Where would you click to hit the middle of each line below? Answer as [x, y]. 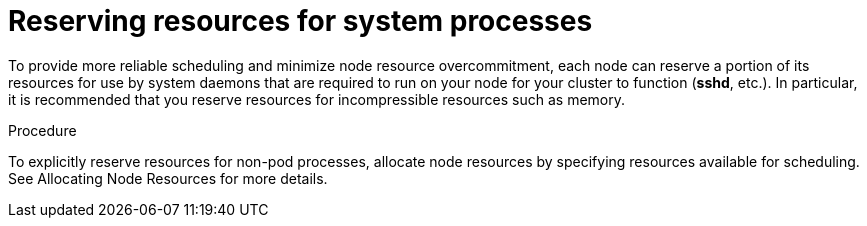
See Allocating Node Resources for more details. [168, 178]
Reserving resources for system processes [300, 21]
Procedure [42, 130]
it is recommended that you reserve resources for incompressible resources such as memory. [317, 99]
